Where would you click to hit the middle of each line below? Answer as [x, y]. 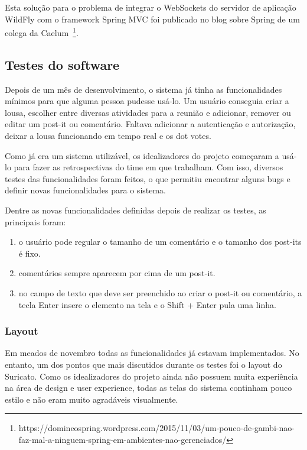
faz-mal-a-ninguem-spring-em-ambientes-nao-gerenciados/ [123, 439]
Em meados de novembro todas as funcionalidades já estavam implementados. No [152, 353]
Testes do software [62, 64]
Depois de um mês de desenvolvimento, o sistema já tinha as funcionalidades [143, 89]
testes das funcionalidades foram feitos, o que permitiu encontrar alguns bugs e [148, 178]
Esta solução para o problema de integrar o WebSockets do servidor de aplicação [151, 7]
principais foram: [35, 221]
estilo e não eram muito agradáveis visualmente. [92, 399]
